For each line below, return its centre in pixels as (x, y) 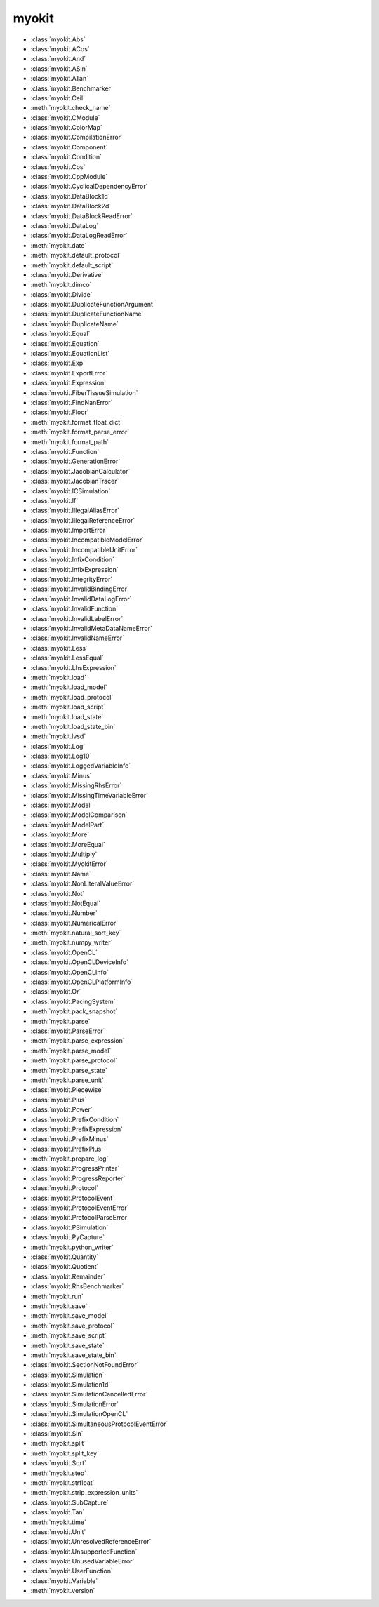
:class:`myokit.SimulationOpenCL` (79, 1414)
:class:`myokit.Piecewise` (67, 1090)
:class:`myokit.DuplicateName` (75, 324)
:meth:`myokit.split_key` (65, 1453)
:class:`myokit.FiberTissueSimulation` (84, 392)
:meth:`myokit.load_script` (68, 707)
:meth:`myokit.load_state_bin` (73, 726)
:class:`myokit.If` (54, 500)
